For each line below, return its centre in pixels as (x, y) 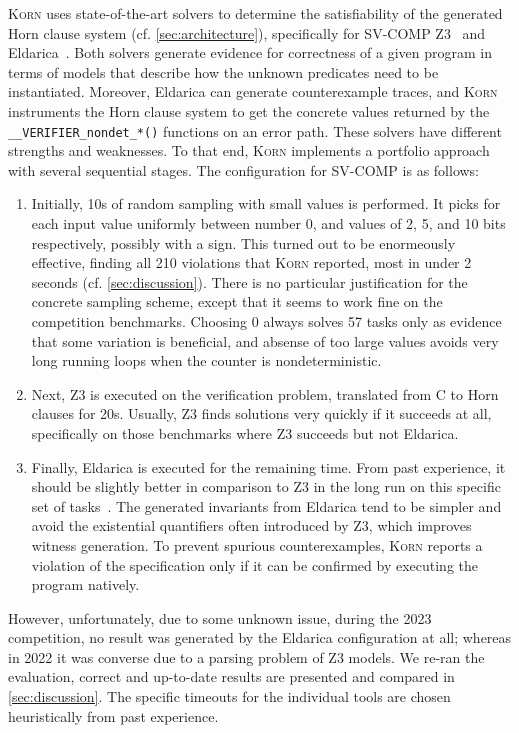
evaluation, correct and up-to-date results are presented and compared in (231, 676)
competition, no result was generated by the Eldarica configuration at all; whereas (260, 637)
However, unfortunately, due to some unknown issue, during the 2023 (220, 617)
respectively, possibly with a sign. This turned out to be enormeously (243, 242)
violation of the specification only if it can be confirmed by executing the (254, 564)
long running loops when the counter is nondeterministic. (206, 360)
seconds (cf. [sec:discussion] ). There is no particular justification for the (249, 281)
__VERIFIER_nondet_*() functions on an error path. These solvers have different (255, 130)
